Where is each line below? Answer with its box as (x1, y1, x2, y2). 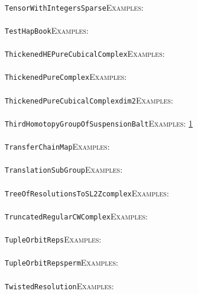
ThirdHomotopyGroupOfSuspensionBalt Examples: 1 (5, 117, 193, 129)
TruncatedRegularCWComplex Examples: (5, 209, 148, 222)
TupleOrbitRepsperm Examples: (5, 256, 118, 269)
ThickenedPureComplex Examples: (5, 70, 127, 83)
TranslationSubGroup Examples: (5, 163, 123, 176)
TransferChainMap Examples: (5, 140, 110, 153)
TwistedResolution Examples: (5, 279, 114, 292)
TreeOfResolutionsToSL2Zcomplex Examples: (5, 186, 169, 199)
